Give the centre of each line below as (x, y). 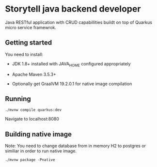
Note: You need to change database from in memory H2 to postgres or (76, 146)
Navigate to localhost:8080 (32, 119)
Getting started (29, 43)
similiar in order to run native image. (41, 151)
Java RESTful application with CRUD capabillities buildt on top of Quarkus (79, 22)
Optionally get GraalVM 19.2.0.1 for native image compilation (72, 84)
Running (18, 99)
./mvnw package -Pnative (30, 160)
